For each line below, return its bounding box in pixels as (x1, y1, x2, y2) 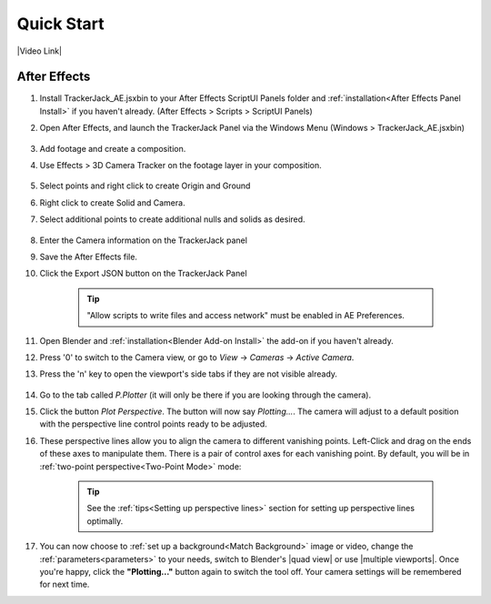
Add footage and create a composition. (39, 143, 186, 154)
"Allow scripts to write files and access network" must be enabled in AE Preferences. (86, 310, 405, 321)
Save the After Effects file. (39, 251, 138, 262)
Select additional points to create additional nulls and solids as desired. (39, 214, 306, 225)
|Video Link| (16, 45, 63, 56)
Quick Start (16, 14, 105, 34)
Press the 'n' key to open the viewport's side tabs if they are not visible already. (39, 368, 338, 379)
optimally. (86, 515, 124, 527)
